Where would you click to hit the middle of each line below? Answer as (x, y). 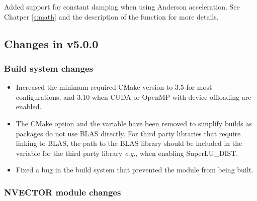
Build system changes (49, 68)
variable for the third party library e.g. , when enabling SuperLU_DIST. (127, 153)
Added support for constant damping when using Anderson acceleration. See (122, 7)
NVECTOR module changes (63, 192)
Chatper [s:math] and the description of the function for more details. (111, 16)
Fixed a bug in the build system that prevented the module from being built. (135, 170)
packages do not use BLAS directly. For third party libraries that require (128, 133)
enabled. (29, 107)
